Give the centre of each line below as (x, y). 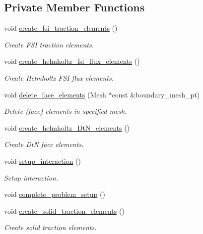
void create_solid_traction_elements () (64, 211)
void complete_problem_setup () (55, 194)
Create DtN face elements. (44, 144)
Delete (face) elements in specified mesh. (66, 111)
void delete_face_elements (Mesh (55, 94)
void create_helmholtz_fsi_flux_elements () (72, 61)
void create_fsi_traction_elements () (61, 28)
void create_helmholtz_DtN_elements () (67, 127)
